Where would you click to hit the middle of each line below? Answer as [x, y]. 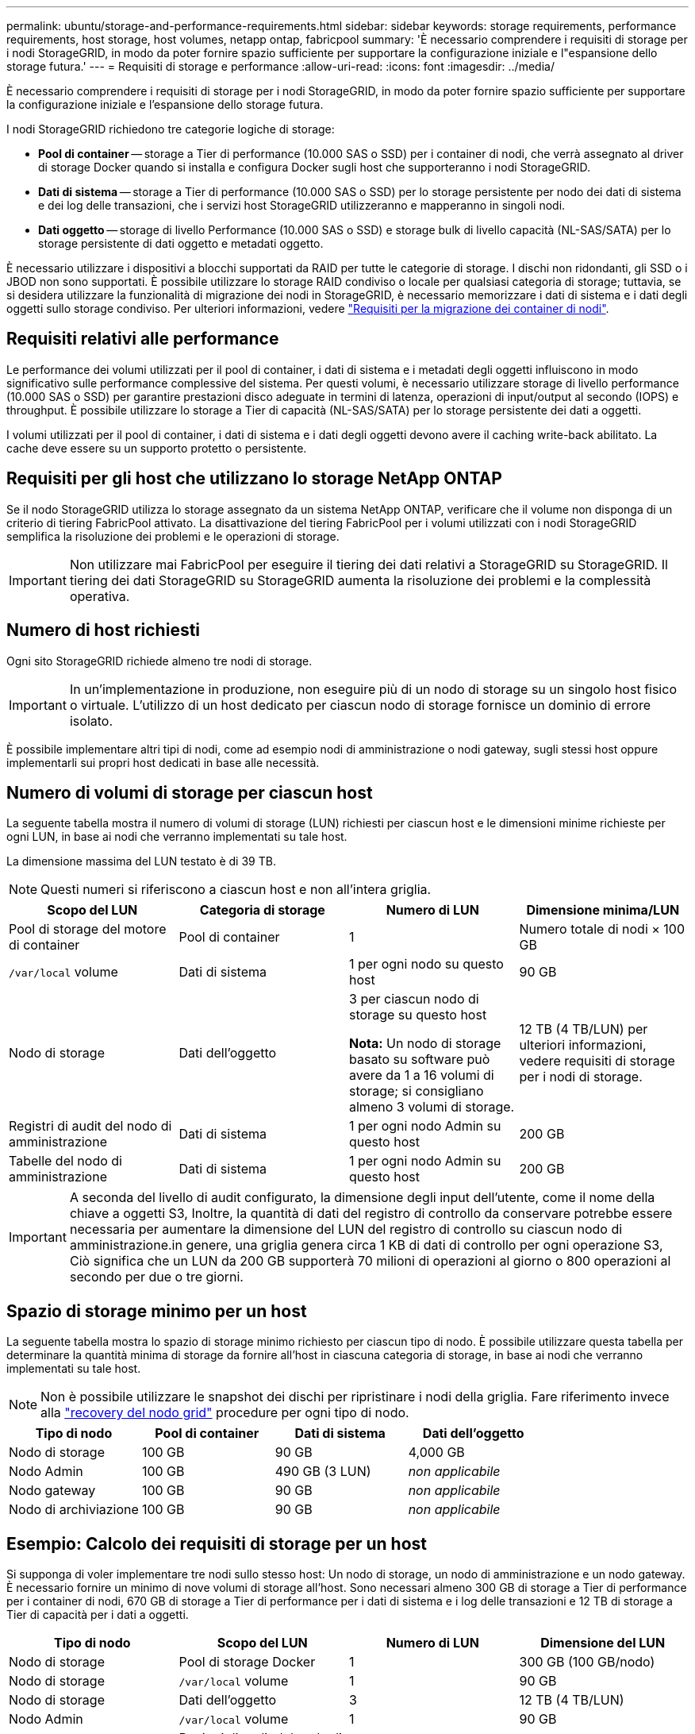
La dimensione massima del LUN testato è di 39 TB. [141, 861]
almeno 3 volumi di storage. [432, 1107]
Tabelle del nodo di [65, 1161]
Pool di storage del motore [88, 929]
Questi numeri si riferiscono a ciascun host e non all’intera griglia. [236, 890]
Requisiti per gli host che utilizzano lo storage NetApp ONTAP [254, 479]
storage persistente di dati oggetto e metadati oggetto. [181, 243]
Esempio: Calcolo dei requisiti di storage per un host [217, 1543]
